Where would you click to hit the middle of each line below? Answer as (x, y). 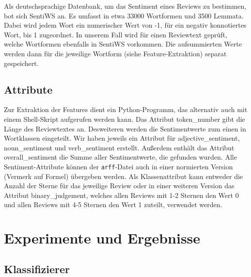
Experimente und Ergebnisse (102, 238)
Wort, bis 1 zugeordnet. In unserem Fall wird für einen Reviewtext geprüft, (116, 34)
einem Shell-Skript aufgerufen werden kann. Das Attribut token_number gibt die (125, 119)
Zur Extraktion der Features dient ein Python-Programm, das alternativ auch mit (126, 109)
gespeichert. (21, 63)
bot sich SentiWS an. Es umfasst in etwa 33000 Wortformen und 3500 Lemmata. (124, 15)
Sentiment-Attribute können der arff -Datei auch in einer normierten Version (118, 166)
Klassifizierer (37, 269)
